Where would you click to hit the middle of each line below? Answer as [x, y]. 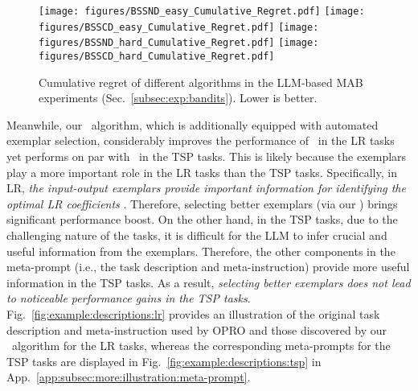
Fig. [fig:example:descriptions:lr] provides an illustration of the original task [193, 313]
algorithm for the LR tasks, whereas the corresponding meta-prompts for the [201, 346]
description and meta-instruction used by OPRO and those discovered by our [197, 329]
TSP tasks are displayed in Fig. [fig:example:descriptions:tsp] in [164, 361]
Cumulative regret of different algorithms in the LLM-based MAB [201, 82]
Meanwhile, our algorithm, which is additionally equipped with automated [193, 124]
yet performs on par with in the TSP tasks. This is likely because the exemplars [207, 156]
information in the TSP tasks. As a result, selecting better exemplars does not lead [209, 282]
